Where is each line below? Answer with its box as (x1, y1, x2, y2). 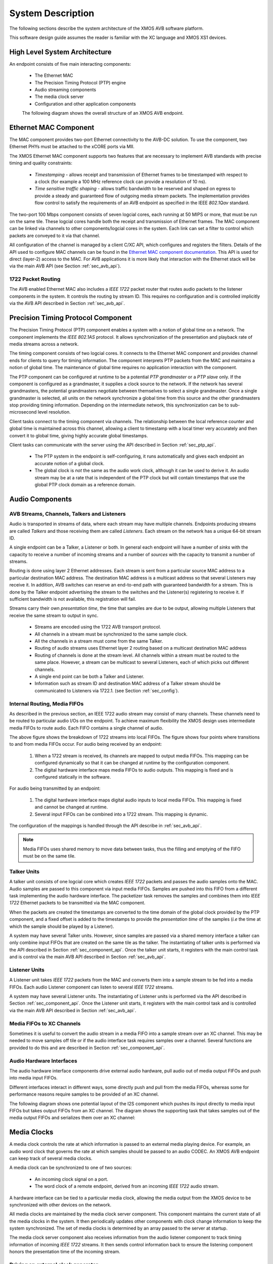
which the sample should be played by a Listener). (9, 923, 114, 929)
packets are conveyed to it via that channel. (9, 233, 101, 239)
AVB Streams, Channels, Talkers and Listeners (9, 510, 126, 517)
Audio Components (9, 494, 72, 503)
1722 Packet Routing (9, 276, 61, 283)
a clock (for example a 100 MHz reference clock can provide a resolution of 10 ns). (34, 178, 207, 185)
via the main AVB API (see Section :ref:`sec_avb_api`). (9, 263, 121, 269)
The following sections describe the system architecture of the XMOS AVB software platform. (9, 25, 204, 31)
